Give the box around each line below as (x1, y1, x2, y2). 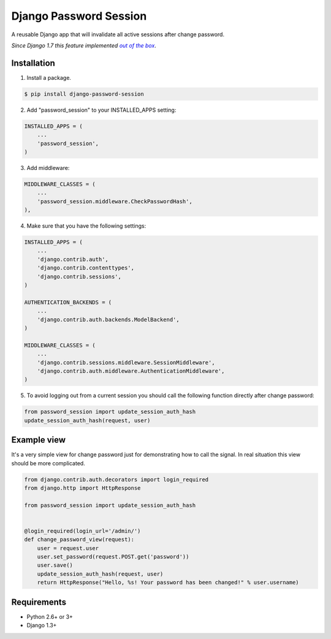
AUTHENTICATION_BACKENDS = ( (24, 298, 112, 306)
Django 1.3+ (26, 622, 57, 629)
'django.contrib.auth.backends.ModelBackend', (37, 316, 180, 323)
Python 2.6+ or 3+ (26, 613, 74, 620)
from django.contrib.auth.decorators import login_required (24, 476, 209, 483)
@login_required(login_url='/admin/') (24, 527, 141, 534)
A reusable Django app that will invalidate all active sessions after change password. (11, 31, 225, 38)
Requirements (11, 597, 67, 607)
